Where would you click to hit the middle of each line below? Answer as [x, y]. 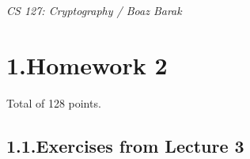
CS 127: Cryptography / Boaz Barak [94, 10]
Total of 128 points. [54, 102]
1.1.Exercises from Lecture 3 [125, 145]
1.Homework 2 [87, 64]
